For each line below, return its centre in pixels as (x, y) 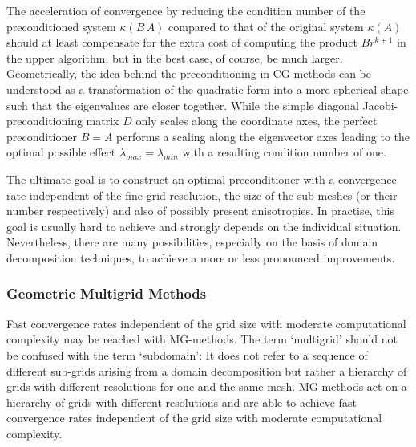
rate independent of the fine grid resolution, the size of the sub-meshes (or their (202, 195)
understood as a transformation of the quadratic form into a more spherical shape (208, 89)
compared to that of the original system (266, 26)
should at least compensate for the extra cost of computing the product (182, 42)
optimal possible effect (61, 152)
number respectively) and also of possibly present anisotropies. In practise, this (200, 211)
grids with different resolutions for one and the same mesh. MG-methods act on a (207, 386)
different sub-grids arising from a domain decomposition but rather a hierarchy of (207, 370)
